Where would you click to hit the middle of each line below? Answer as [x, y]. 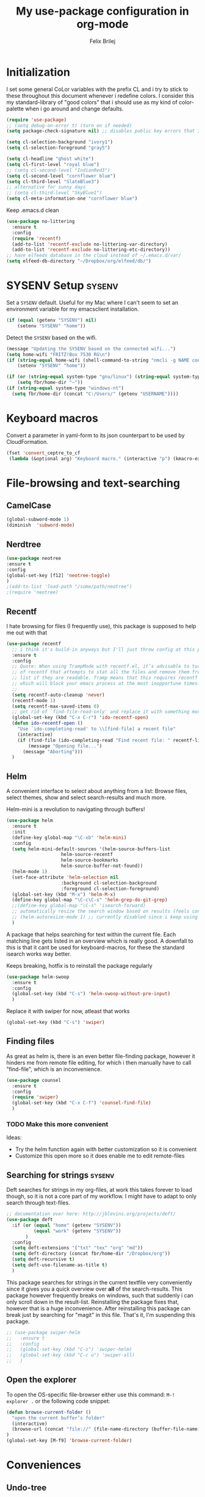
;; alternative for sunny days [46, 187]
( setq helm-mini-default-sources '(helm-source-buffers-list [91, 849]
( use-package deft [30, 1220]
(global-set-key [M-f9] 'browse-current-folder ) [69, 1441]
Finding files [31, 1041]
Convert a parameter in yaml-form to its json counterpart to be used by [95, 435]
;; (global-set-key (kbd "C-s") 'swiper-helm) [69, 1350]
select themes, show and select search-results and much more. [86, 797]
